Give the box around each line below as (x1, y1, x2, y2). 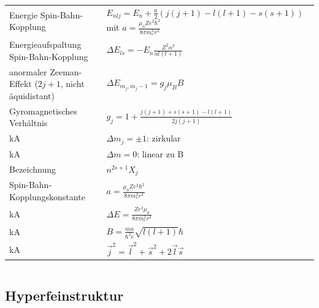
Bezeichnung (9, 163, 56, 176)
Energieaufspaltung (9, 38, 82, 51)
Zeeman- (50, 65, 82, 78)
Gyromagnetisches (9, 104, 77, 117)
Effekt (9, 77, 32, 90)
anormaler (9, 65, 47, 78)
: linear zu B (137, 147, 184, 160)
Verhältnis (9, 116, 48, 129)
